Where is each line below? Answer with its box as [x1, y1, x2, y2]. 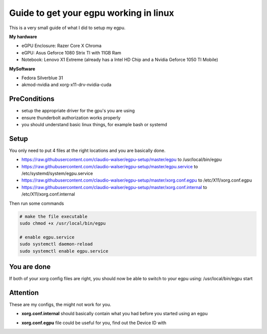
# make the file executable [19, 213, 88, 219]
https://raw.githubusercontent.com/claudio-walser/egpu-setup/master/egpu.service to [21, 163, 198, 169]
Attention [9, 288, 39, 297]
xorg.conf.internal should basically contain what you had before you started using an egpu [21, 311, 208, 317]
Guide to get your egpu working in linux [9, 7, 175, 18]
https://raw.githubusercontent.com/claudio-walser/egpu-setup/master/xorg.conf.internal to [21, 184, 207, 190]
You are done [9, 262, 51, 271]
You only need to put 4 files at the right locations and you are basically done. [9, 147, 166, 153]
